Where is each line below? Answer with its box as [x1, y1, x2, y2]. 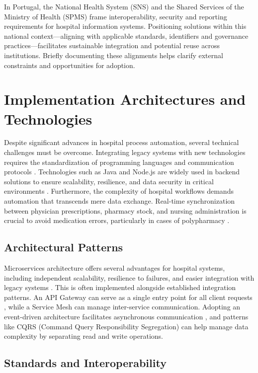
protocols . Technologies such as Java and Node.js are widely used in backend [4, 166, 240, 177]
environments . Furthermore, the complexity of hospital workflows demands [4, 186, 234, 196]
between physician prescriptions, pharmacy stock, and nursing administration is [4, 205, 247, 216]
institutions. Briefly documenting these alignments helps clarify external [4, 50, 223, 60]
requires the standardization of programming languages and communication [4, 156, 234, 167]
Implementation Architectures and [4, 89, 246, 109]
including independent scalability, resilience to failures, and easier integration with [4, 272, 255, 283]
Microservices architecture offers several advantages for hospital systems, [4, 263, 225, 273]
